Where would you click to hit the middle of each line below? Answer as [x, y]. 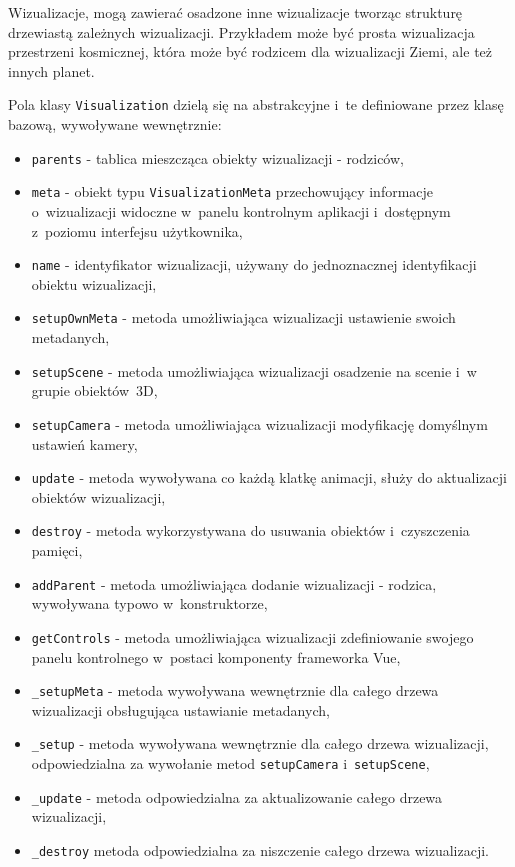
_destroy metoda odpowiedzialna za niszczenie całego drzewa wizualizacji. [260, 849]
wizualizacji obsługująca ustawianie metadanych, [180, 709]
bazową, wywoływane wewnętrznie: [115, 124]
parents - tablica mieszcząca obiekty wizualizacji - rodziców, [217, 157]
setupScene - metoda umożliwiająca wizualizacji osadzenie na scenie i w [254, 370]
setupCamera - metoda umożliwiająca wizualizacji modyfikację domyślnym [259, 423]
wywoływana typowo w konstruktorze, [149, 603]
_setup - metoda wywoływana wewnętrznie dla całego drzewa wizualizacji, [260, 743]
